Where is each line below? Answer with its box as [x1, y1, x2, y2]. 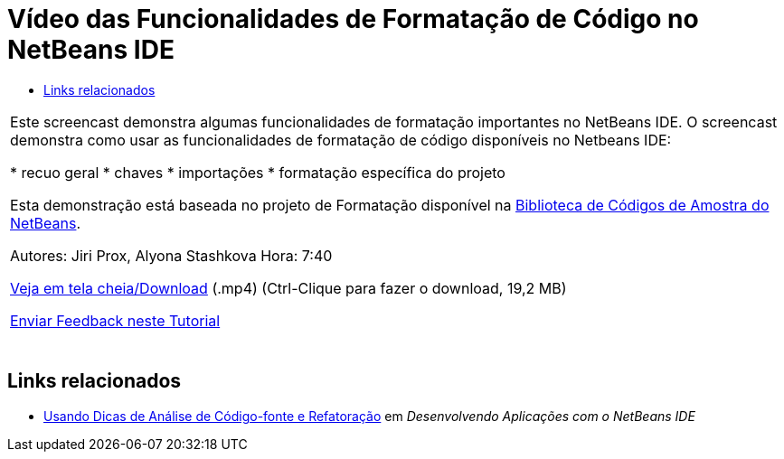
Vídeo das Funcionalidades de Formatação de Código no [7, 4, 699, 34]
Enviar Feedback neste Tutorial [10, 311, 221, 330]
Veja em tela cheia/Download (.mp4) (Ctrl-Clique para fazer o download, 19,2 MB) [10, 278, 567, 297]
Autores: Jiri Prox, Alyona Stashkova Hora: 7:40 [10, 246, 333, 265]
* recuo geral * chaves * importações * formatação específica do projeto [10, 163, 505, 182]
